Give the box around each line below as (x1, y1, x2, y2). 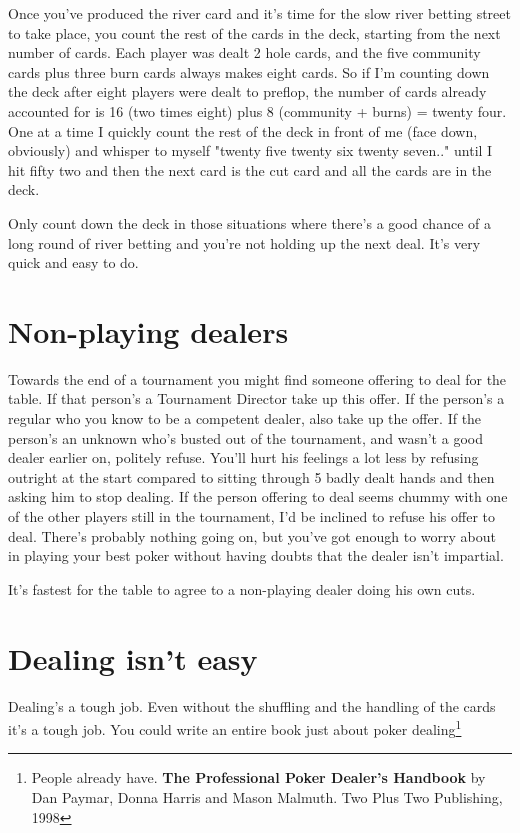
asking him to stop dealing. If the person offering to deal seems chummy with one (8, 486, 508, 507)
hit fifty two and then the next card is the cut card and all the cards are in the (8, 159, 492, 180)
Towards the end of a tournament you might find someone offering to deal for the (8, 368, 507, 389)
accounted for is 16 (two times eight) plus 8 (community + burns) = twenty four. (8, 100, 507, 121)
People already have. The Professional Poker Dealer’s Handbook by (31, 767, 486, 788)
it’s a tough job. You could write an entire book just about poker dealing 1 (8, 716, 462, 739)
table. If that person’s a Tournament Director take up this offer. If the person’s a (8, 388, 505, 409)
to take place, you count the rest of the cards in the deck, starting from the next (8, 22, 501, 43)
